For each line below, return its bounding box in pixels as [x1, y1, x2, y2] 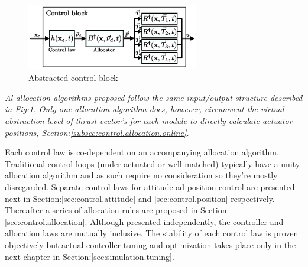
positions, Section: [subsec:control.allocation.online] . [5, 126, 189, 138]
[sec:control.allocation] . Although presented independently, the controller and [5, 215, 284, 227]
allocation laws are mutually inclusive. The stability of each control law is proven [5, 227, 299, 239]
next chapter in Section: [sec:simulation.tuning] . [5, 250, 174, 262]
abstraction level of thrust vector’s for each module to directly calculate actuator [5, 115, 293, 127]
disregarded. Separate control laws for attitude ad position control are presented [5, 181, 295, 193]
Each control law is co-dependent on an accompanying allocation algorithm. [5, 146, 279, 158]
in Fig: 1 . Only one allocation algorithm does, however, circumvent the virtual [5, 103, 284, 115]
